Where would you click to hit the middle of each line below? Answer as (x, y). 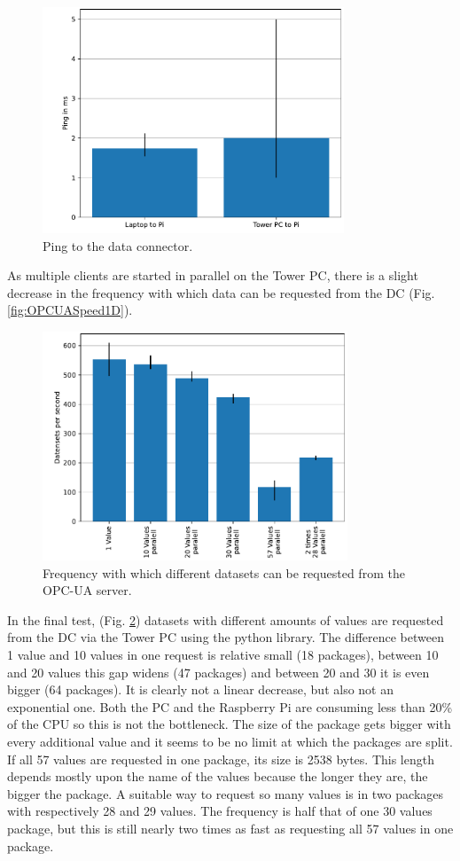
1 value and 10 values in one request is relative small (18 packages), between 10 (223, 654)
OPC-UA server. (87, 590)
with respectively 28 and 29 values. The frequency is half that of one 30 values (220, 811)
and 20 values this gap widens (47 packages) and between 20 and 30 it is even (218, 672)
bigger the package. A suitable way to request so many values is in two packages (226, 793)
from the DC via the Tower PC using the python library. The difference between (226, 637)
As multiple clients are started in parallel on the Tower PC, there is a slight (213, 275)
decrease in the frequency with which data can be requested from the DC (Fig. (221, 292)
